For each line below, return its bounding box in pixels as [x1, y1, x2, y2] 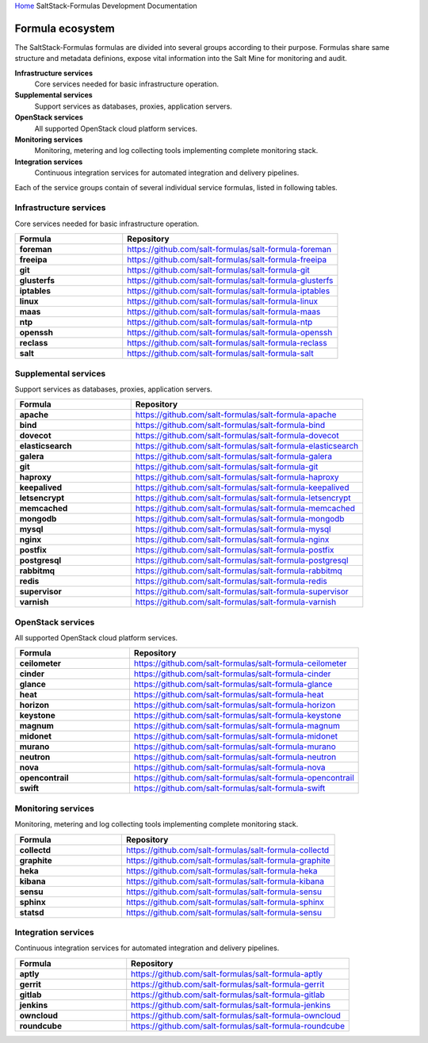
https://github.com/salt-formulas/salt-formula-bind [135, 420, 326, 431]
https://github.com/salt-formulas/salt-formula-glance [133, 678, 333, 690]
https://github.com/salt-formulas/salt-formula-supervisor [135, 586, 349, 598]
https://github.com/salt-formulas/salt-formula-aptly [131, 968, 323, 979]
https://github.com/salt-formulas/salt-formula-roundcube [131, 1020, 345, 1031]
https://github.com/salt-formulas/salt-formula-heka [125, 865, 318, 876]
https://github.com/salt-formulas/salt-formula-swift [133, 783, 326, 794]
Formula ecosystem [14, 21, 115, 35]
